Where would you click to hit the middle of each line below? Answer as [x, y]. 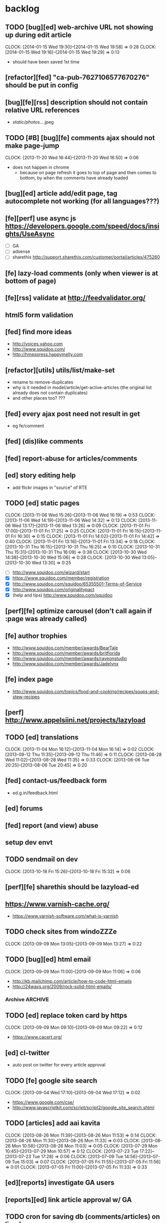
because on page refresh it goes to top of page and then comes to [88, 173]
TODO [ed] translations [42, 737]
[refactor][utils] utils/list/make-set [60, 370]
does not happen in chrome [41, 167]
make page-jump [32, 145]
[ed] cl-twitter [27, 1053]
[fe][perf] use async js [41, 218]
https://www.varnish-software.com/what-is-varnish [65, 916]
